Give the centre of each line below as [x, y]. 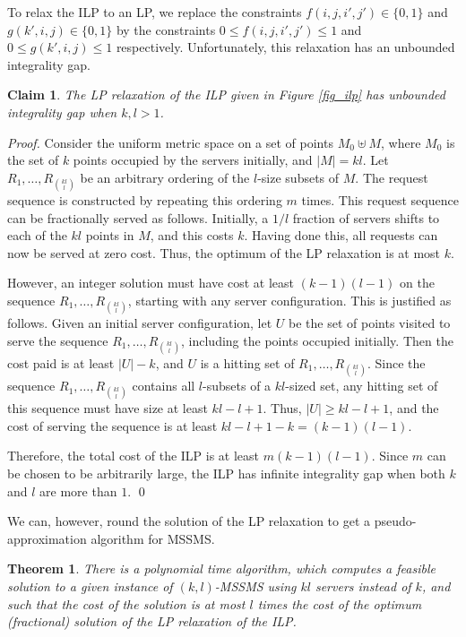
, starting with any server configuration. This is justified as [289, 300]
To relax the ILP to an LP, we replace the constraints [155, 12]
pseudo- [395, 521]
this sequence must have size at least [108, 408]
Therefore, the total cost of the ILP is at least [134, 456]
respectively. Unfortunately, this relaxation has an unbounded [285, 47]
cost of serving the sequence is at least [112, 425]
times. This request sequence [380, 199]
